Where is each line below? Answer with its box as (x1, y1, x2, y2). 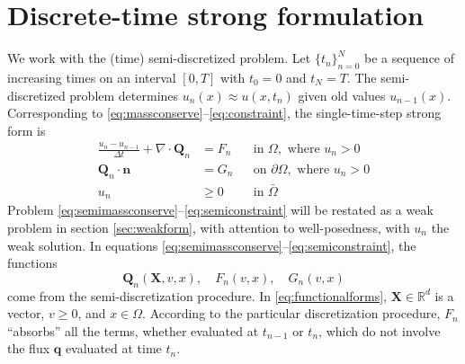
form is (7, 120, 46, 139)
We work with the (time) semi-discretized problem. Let (7, 49, 311, 67)
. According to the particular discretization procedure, (142, 304, 441, 323)
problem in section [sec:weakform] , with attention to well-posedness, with (7, 218, 410, 236)
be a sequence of (364, 49, 455, 67)
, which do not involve (318, 321, 441, 340)
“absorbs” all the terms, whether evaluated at (7, 321, 259, 340)
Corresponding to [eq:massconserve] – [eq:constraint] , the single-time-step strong (7, 103, 442, 122)
